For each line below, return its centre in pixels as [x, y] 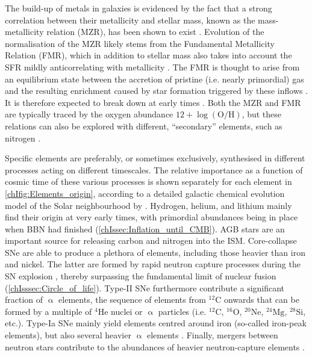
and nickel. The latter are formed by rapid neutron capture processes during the [153, 264]
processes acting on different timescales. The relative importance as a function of [154, 169]
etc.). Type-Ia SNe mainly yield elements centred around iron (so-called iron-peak [156, 323]
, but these [262, 114]
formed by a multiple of [48, 311]
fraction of [24, 300]
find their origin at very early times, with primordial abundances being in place [151, 217]
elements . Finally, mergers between [212, 335]
